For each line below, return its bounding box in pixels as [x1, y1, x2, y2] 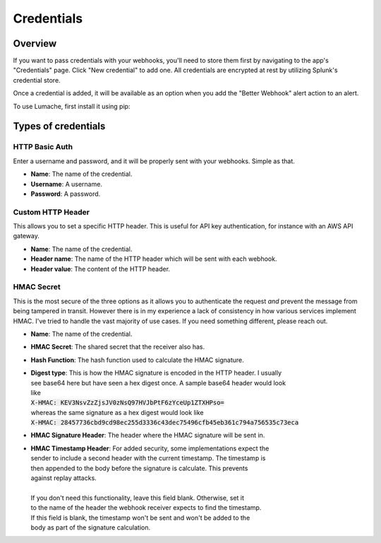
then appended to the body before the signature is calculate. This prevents [30, 464, 248, 472]
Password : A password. [30, 189, 101, 198]
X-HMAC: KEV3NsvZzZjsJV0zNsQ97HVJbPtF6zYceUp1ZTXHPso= [30, 399, 225, 407]
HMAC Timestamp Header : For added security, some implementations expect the [30, 444, 270, 452]
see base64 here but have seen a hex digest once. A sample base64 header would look [30, 378, 286, 387]
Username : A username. [30, 180, 102, 188]
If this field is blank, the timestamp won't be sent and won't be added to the [30, 513, 250, 522]
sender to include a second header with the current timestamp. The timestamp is [30, 454, 266, 462]
